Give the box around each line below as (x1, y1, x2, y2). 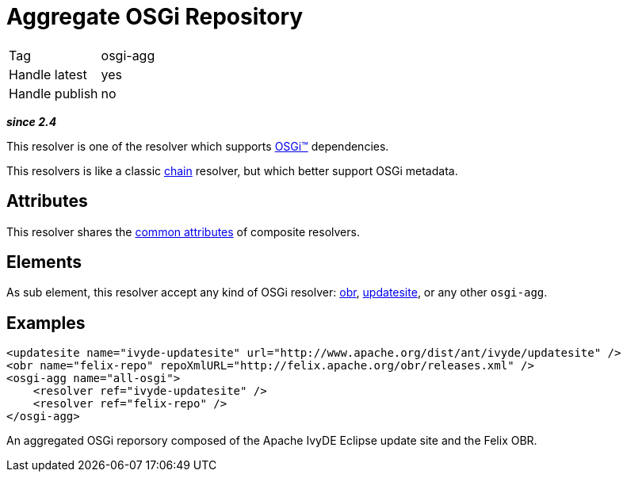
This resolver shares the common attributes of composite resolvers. (6, 224, 360, 239)
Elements (6, 252, 82, 273)
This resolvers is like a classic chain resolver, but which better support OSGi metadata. (6, 163, 458, 178)
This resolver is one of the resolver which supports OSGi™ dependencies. (6, 139, 389, 153)
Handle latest (9, 66, 87, 82)
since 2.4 (6, 114, 57, 128)
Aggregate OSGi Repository (6, 3, 304, 30)
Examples (6, 312, 86, 333)
